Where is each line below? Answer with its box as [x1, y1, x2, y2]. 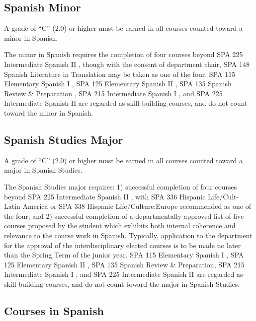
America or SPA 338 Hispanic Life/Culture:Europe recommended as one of [22, 201, 251, 211]
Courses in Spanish [4, 303, 104, 318]
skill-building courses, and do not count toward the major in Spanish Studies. [4, 278, 240, 289]
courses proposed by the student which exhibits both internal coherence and [4, 220, 236, 231]
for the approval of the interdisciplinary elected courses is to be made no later [4, 240, 241, 250]
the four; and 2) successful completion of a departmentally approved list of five [4, 210, 244, 221]
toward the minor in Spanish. [4, 107, 93, 118]
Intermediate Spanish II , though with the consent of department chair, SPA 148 [4, 59, 250, 69]
